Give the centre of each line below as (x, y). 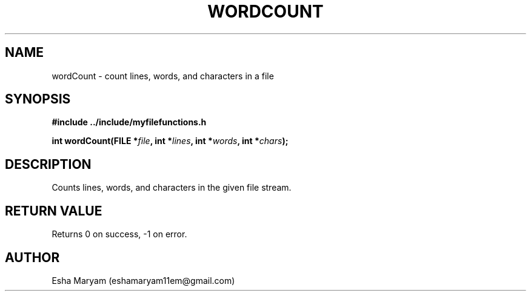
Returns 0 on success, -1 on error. (119, 234)
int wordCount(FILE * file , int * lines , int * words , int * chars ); (170, 141)
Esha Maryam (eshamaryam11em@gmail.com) (143, 280)
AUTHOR (32, 257)
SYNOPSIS (38, 99)
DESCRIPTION (48, 164)
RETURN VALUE (54, 211)
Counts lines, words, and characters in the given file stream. (172, 188)
